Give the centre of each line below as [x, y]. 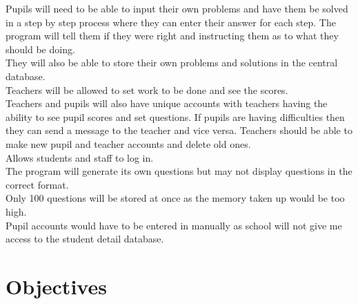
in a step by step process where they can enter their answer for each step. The [171, 22]
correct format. [37, 184]
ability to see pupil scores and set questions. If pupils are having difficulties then [175, 116]
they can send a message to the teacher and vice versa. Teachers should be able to [179, 130]
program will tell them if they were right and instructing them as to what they [172, 36]
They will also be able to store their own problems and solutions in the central [172, 63]
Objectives [56, 286]
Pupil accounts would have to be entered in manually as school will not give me [174, 225]
